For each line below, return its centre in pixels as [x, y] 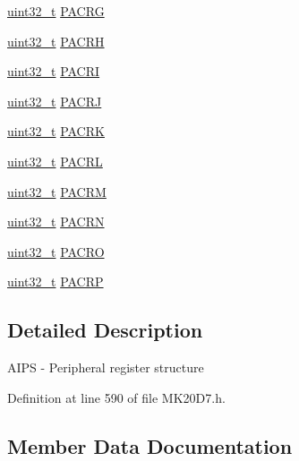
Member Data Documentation [150, 445]
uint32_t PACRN [56, 222]
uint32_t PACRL [55, 161]
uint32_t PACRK [56, 131]
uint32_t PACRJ [55, 101]
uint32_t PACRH [56, 41]
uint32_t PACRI [54, 71]
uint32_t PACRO [56, 251]
